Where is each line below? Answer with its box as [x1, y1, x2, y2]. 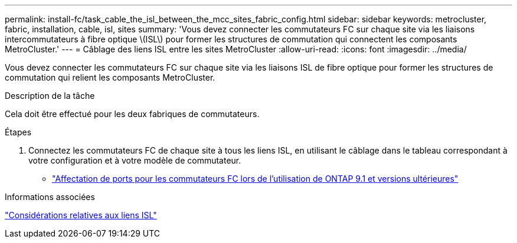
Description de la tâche [5, 91, 95, 101]
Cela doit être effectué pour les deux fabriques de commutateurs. [5, 109, 260, 119]
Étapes [5, 127, 32, 137]
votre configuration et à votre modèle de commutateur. [28, 155, 241, 165]
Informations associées [5, 192, 95, 202]
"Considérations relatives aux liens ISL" [5, 210, 157, 220]
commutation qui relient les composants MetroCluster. [5, 72, 215, 82]
